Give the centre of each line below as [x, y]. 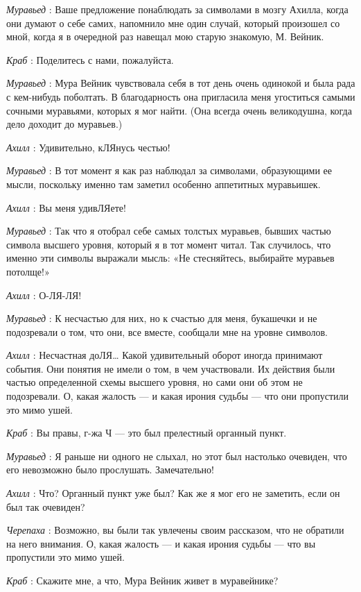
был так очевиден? [46, 506]
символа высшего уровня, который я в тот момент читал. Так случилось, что [169, 244]
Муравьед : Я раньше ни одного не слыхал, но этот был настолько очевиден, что [177, 456]
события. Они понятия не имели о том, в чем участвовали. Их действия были [171, 368]
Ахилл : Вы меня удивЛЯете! [66, 207]
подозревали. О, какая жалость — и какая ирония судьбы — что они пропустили [178, 396]
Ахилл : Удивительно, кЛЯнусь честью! [88, 147]
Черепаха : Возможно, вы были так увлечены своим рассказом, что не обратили [175, 530]
